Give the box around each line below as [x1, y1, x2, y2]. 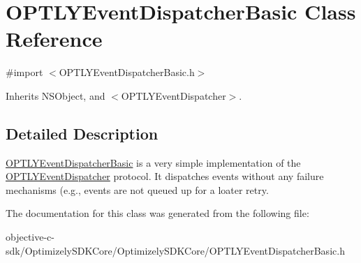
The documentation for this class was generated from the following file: [6, 206, 309, 220]
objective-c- [6, 230, 54, 244]
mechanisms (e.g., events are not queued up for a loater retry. [6, 182, 269, 197]
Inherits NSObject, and [6, 88, 105, 103]
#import [6, 65, 43, 80]
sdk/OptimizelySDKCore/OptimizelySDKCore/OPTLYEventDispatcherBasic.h [6, 243, 345, 257]
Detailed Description [6, 122, 159, 144]
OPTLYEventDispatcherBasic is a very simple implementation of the [6, 155, 301, 170]
